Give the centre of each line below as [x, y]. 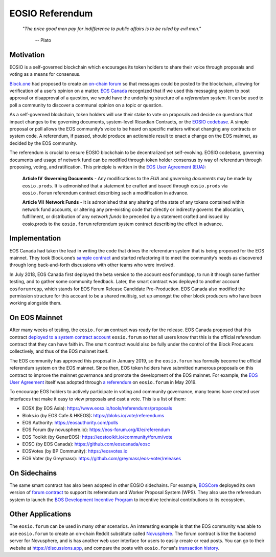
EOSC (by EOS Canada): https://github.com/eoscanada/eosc [86, 444]
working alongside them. [36, 303]
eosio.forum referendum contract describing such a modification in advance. [105, 193]
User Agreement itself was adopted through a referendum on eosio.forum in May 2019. [103, 382]
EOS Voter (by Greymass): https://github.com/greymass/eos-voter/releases [102, 458]
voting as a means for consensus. [45, 74]
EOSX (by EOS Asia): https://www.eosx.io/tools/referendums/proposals [97, 408]
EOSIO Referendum [51, 13]
